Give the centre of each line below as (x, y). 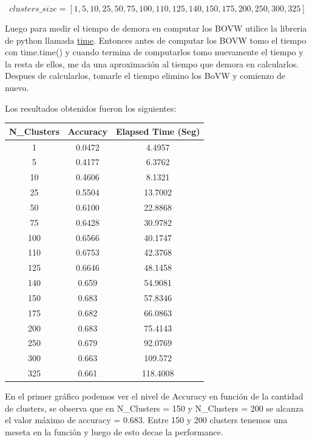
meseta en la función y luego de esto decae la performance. (114, 432)
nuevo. (17, 87)
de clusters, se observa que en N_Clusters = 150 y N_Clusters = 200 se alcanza (154, 408)
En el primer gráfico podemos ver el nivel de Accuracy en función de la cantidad (154, 396)
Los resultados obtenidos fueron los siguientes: (91, 108)
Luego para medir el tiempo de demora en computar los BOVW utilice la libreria (156, 28)
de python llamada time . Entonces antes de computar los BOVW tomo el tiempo (156, 40)
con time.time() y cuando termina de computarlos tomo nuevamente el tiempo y (154, 52)
